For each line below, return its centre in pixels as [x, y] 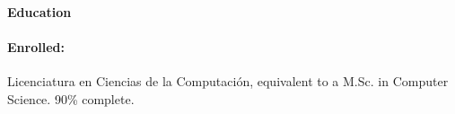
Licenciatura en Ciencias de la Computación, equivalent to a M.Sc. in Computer [228, 80]
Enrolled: [36, 46]
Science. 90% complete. [71, 98]
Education [39, 11]
